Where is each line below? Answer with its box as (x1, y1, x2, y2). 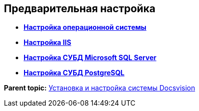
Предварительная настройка (4, 2, 156, 15)
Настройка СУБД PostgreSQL (24, 68, 125, 77)
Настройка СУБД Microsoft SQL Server (24, 53, 157, 62)
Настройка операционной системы (24, 23, 146, 32)
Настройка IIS (24, 38, 71, 47)
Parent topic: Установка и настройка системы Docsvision (4, 84, 195, 92)
